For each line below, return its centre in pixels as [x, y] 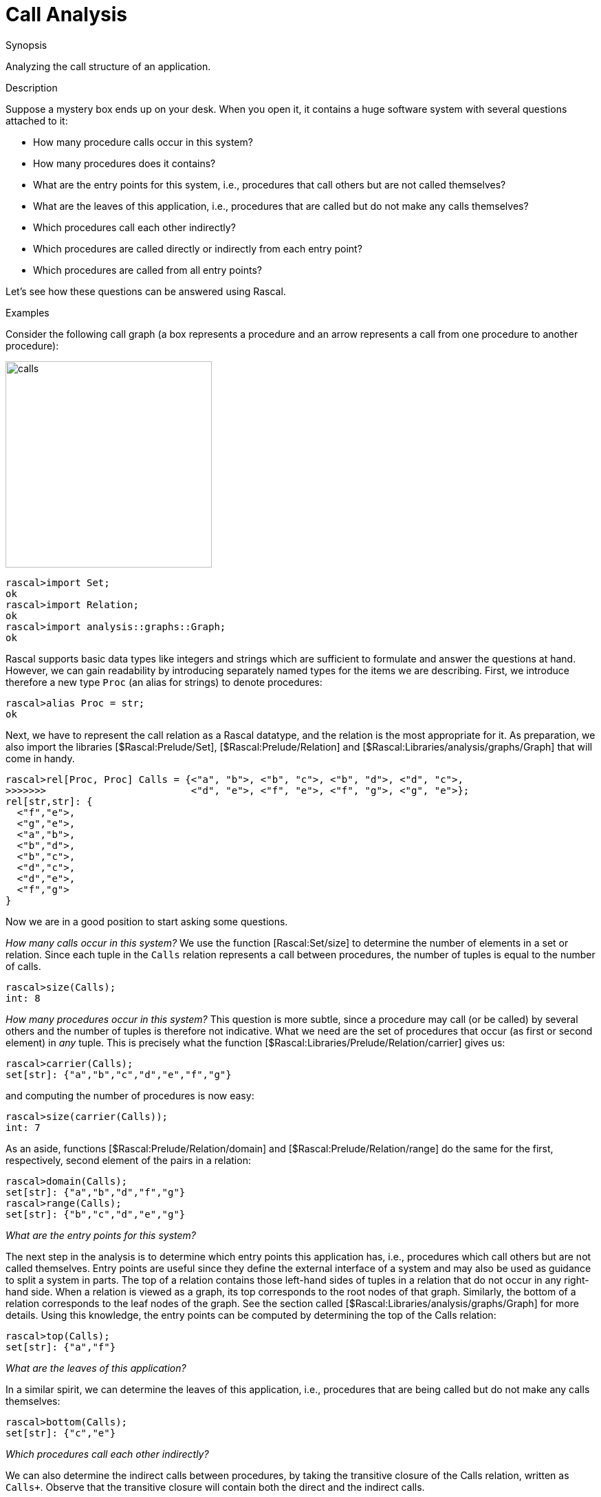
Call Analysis [67, 14]
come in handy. [40, 758]
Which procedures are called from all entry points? [147, 270]
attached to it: [37, 120]
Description [32, 87]
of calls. [23, 966]
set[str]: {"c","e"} [61, 1433]
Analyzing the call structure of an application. [108, 66]
